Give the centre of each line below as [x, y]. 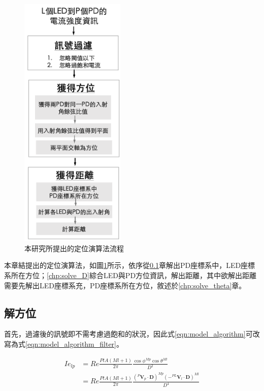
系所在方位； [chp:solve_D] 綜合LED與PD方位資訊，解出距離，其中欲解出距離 [130, 275]
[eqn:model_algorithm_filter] [71, 344]
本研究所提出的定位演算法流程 [74, 248]
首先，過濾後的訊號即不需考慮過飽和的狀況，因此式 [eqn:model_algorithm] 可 [128, 334]
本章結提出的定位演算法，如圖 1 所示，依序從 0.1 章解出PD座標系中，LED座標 [130, 265]
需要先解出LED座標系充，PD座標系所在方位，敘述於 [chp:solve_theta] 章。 [125, 285]
